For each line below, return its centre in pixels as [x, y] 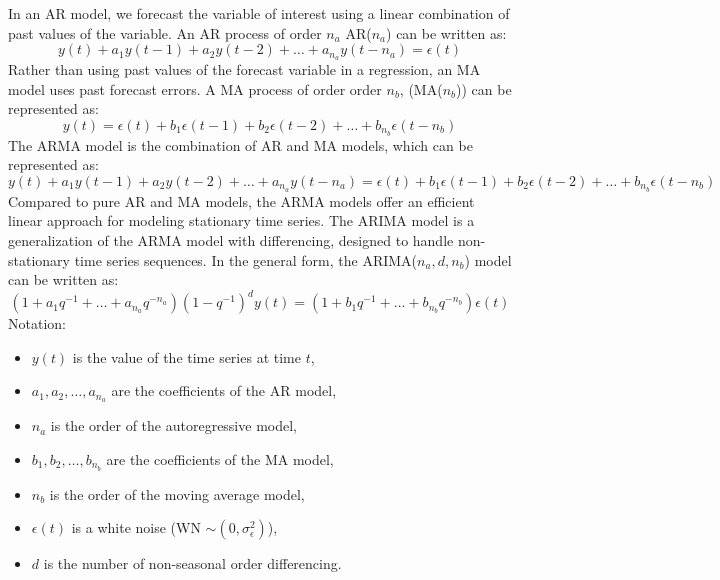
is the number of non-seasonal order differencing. [192, 563]
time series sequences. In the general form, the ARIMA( [246, 259]
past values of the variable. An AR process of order [165, 32]
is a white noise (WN [136, 527]
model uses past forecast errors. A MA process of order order [195, 88]
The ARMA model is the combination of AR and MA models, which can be [240, 144]
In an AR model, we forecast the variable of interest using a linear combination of [259, 13]
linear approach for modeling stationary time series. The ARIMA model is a [241, 220]
